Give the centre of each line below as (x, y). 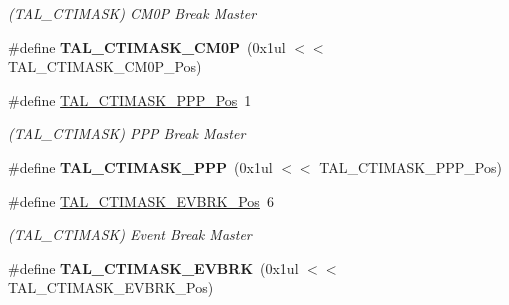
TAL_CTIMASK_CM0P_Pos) (105, 66)
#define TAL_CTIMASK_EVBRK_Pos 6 (141, 200)
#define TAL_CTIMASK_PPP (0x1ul (140, 166)
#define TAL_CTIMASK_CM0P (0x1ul (147, 46)
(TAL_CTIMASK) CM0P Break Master (132, 13)
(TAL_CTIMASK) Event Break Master (130, 234)
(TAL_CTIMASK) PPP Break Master (127, 133)
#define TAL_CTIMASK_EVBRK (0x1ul (153, 267)
